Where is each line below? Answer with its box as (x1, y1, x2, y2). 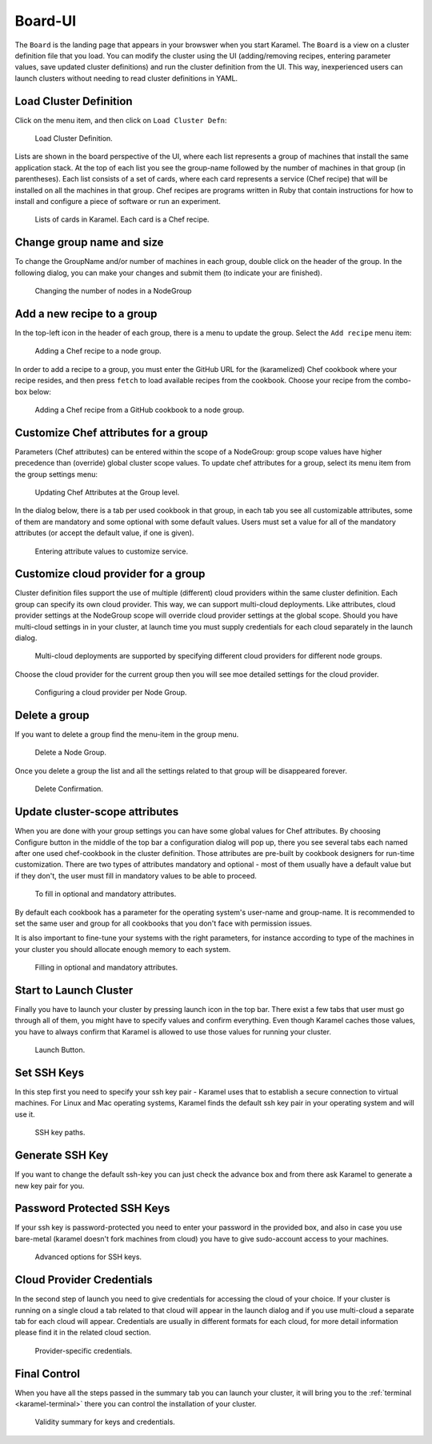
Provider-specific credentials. (34, 1346, 133, 1355)
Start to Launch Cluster (14, 983, 134, 997)
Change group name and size (14, 236, 164, 250)
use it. (14, 1109, 35, 1119)
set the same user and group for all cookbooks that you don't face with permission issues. (14, 918, 312, 928)
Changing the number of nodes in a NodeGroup (34, 286, 192, 296)
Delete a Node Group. (34, 748, 107, 758)
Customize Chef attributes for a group (14, 426, 208, 439)
